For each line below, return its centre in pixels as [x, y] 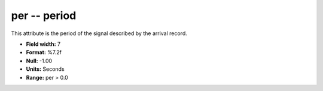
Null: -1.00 [39, 61]
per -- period [44, 15]
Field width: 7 [43, 44]
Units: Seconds [45, 69]
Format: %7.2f [44, 52]
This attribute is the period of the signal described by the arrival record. [99, 33]
